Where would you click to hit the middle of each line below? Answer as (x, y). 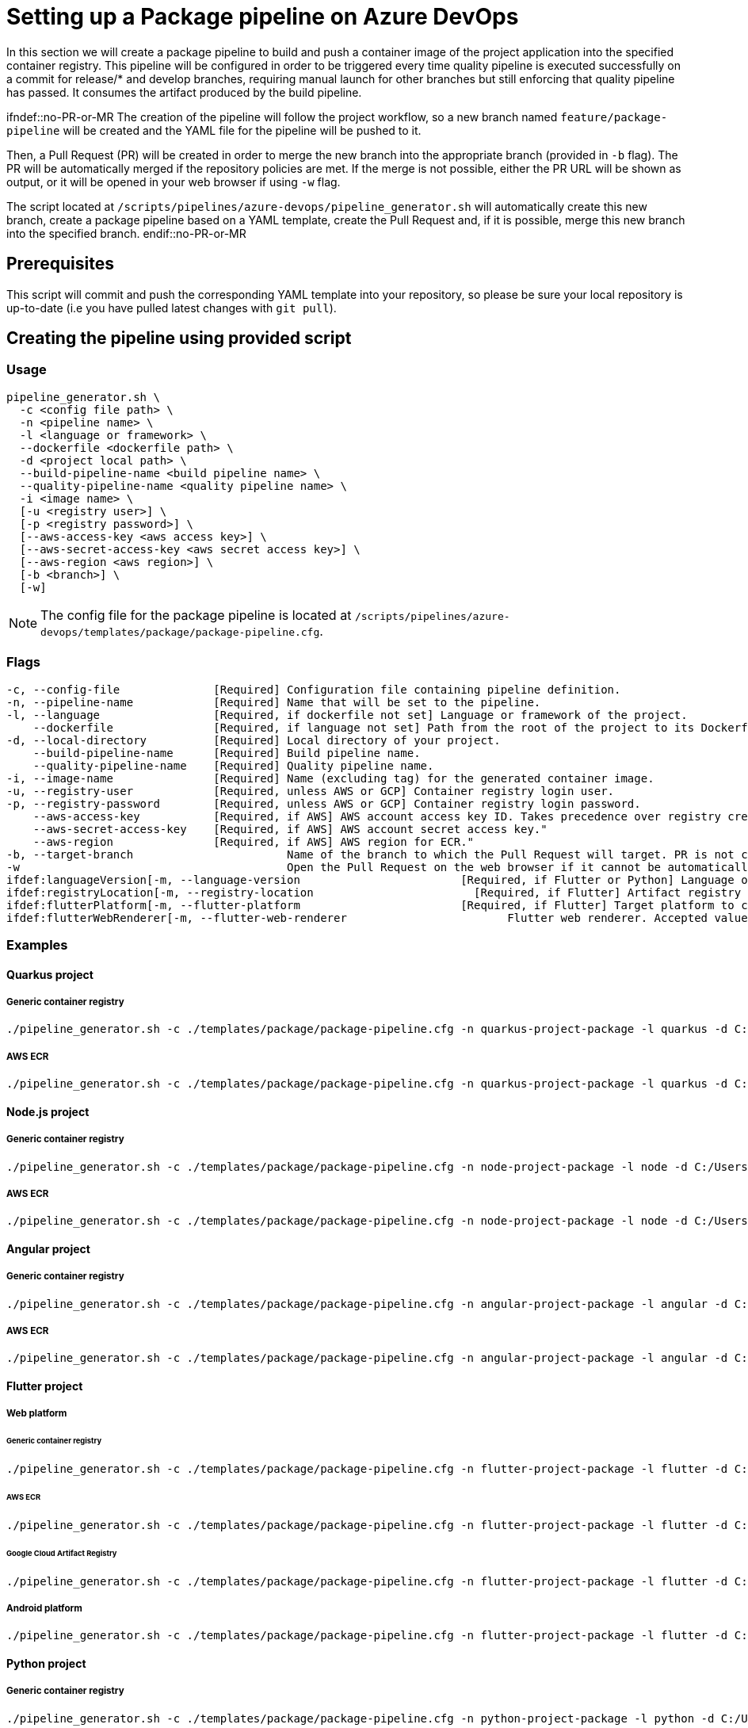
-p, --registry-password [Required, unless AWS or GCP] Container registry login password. (324, 803)
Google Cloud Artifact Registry (62, 1553)
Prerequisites (60, 264)
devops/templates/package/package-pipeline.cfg (180, 632)
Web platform (37, 1414)
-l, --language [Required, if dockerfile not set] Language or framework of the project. (347, 715)
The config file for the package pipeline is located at (196, 615)
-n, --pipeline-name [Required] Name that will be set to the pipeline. (274, 702)
